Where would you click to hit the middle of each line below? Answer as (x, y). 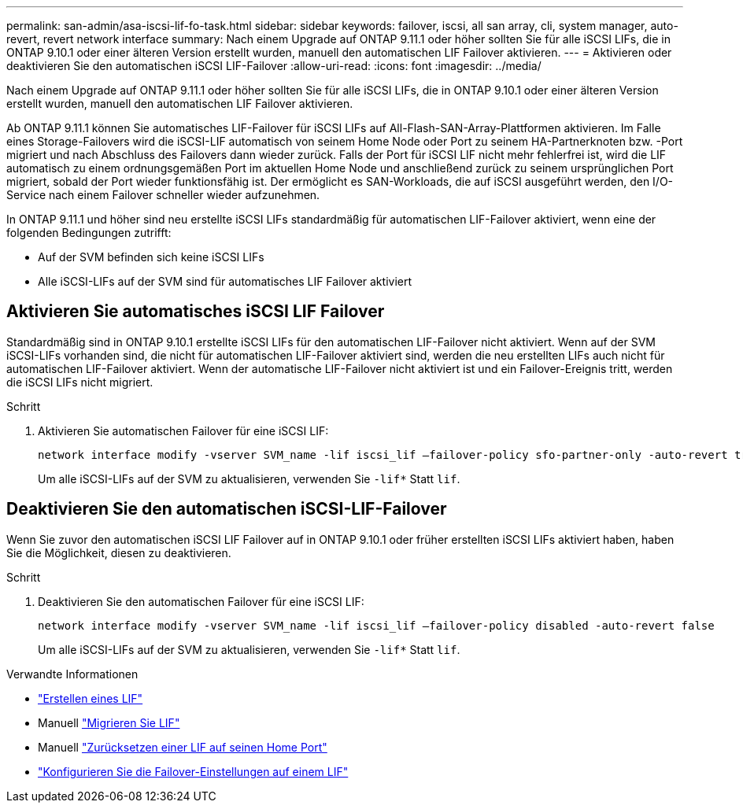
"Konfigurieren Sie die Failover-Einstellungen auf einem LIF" (193, 771)
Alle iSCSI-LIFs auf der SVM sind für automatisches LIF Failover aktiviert (225, 281)
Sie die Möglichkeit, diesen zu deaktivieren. (119, 552)
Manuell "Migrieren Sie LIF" (109, 722)
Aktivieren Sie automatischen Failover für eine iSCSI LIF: (183, 430)
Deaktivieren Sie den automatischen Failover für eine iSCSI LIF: (201, 601)
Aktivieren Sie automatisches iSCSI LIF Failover (196, 312)
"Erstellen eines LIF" (91, 698)
